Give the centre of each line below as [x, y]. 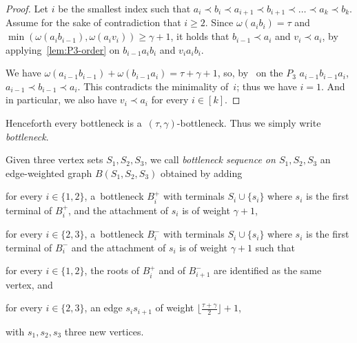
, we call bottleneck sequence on [210, 159]
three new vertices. [104, 331]
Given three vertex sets [54, 159]
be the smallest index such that [124, 8]
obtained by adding [202, 173]
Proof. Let [27, 8]
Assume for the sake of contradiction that [93, 22]
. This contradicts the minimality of [153, 86]
